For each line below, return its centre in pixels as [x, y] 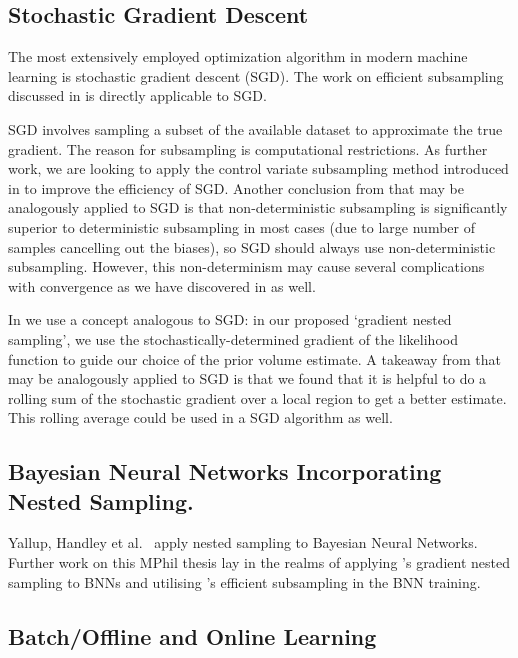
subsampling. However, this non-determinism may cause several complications [246, 266]
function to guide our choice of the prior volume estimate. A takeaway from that [254, 358]
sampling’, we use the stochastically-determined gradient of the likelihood [233, 338]
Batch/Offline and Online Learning [192, 635]
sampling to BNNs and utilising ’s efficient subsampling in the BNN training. [244, 581]
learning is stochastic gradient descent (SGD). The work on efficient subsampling [256, 75]
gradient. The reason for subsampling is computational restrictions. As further [248, 148]
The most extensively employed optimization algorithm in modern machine [238, 56]
